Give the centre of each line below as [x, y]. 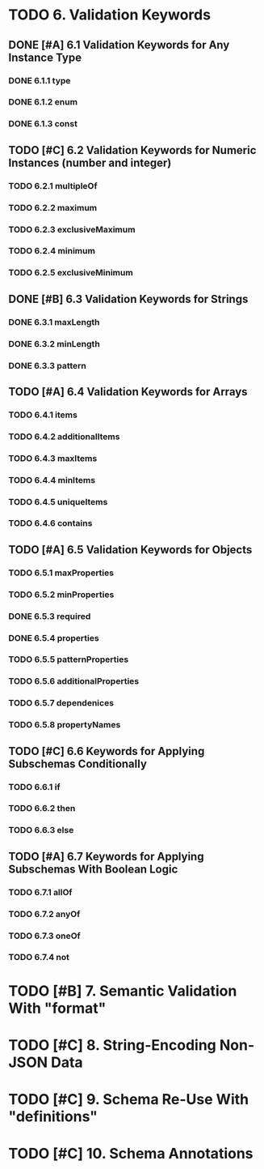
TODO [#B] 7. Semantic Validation [123, 991]
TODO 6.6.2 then [42, 808]
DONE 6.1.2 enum [43, 102]
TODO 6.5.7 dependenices [61, 703]
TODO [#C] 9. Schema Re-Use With [128, 1099]
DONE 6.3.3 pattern [47, 365]
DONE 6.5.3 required [50, 616]
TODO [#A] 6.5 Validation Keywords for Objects [130, 550]
